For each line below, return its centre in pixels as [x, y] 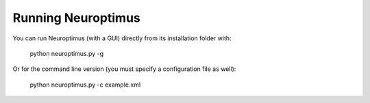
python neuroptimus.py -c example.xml [85, 85]
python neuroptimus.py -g [67, 53]
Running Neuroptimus [76, 18]
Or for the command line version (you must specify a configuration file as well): [124, 69]
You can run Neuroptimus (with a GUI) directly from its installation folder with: [122, 38]
